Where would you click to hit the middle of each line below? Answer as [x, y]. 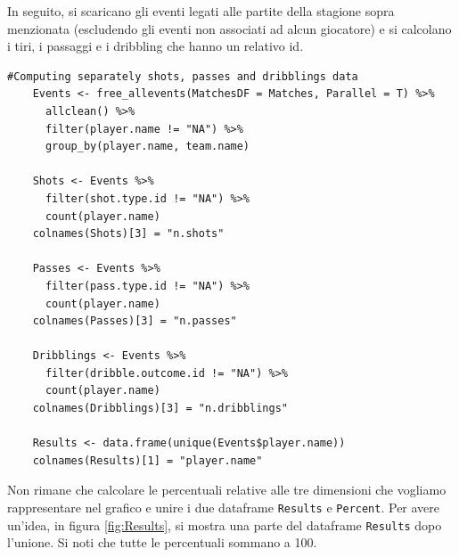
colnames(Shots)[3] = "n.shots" [128, 234]
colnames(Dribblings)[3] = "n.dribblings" [160, 409]
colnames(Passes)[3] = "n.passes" [135, 321]
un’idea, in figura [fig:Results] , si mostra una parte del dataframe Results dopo [225, 524]
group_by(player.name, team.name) [148, 147]
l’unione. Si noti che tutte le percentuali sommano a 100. [162, 542]
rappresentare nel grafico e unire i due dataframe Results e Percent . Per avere [224, 508]
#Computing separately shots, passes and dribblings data [183, 76]
